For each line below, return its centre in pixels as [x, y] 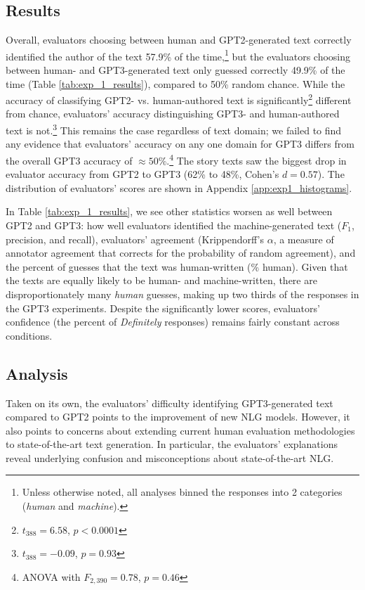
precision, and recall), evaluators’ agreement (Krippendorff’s [135, 239]
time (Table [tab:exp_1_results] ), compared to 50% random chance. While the [175, 83]
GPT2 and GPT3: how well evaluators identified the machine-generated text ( [174, 225]
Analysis [37, 373]
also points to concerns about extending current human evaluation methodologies [180, 430]
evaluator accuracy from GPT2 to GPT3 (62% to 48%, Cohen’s [142, 174]
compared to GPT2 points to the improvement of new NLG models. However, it [178, 417]
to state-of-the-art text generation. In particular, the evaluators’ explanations [172, 444]
